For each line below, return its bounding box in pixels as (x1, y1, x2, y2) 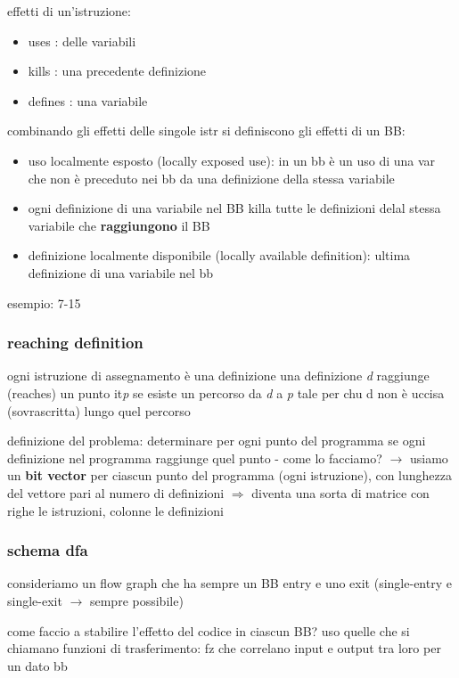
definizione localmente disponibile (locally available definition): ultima (28, 246, 411, 265)
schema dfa (7, 539, 88, 561)
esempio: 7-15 (7, 293, 81, 312)
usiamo (409, 448, 448, 467)
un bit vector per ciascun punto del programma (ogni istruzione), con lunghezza (7, 466, 453, 485)
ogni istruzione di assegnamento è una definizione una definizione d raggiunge (7, 366, 430, 385)
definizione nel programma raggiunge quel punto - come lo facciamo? (7, 448, 382, 467)
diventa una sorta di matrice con (251, 483, 430, 502)
